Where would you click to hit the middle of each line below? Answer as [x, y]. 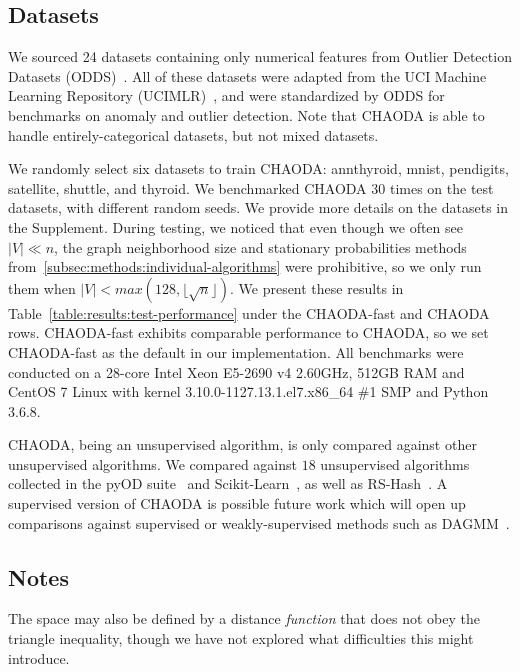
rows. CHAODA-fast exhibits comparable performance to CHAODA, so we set [248, 332]
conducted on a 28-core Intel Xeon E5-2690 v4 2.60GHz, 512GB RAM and [236, 371]
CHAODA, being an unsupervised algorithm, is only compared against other [242, 444]
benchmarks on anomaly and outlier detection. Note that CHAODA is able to [246, 114]
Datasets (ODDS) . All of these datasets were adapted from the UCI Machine [247, 75]
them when [42, 287]
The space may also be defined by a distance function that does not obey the [244, 618]
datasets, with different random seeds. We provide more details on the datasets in [258, 207]
